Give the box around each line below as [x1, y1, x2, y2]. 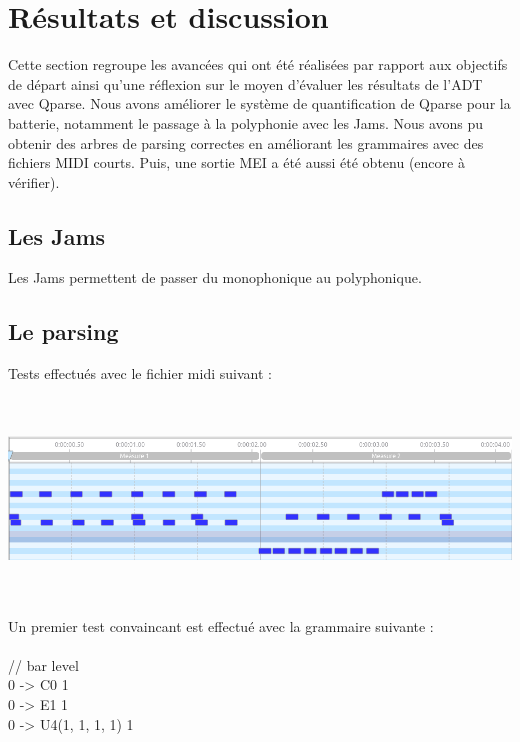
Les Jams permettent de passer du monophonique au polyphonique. [8, 267, 422, 288]
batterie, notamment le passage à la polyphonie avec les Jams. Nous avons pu [8, 112, 484, 133]
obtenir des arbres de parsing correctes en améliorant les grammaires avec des [8, 132, 484, 153]
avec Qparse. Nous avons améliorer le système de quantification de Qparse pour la [8, 93, 511, 114]
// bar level [8, 654, 79, 675]
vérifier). [8, 171, 60, 192]
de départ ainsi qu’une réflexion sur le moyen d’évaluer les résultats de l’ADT [8, 73, 483, 94]
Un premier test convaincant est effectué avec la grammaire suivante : [8, 615, 434, 636]
